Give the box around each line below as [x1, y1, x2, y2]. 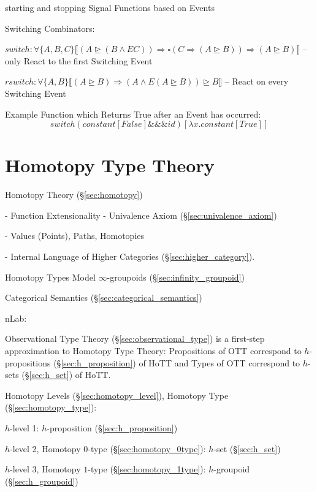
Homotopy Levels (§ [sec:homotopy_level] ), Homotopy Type [5, 388, 229, 401]
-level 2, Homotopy [10, 442, 81, 455]
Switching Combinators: [5, 21, 95, 34]
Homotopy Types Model [5, 270, 96, 283]
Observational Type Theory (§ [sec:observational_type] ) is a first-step [5, 332, 265, 345]
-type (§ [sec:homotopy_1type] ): [88, 463, 206, 475]
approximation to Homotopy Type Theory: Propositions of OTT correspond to [5, 344, 302, 357]
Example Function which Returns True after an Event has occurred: [5, 107, 261, 120]
